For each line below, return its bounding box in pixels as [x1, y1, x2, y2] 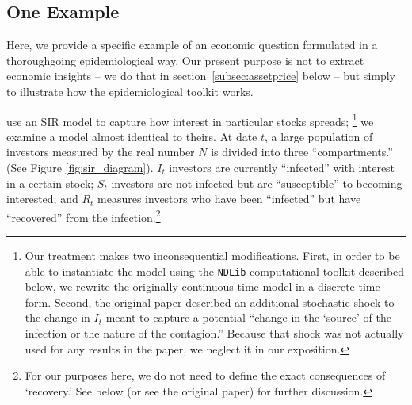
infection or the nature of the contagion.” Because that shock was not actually [25, 325, 404, 342]
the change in [25, 309, 90, 326]
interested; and [6, 190, 78, 207]
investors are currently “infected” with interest [169, 159, 395, 176]
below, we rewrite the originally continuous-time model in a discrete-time [25, 278, 380, 295]
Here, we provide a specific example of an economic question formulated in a [6, 36, 378, 53]
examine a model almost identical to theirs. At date [6, 128, 257, 144]
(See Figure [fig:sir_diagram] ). [6, 159, 154, 176]
